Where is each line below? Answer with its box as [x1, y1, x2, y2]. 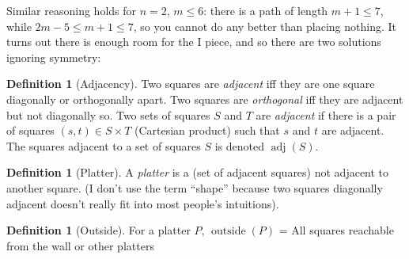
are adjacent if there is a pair [256, 106, 396, 123]
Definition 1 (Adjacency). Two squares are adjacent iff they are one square [6, 75, 375, 92]
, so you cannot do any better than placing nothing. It [133, 17, 396, 34]
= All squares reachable [278, 222, 394, 238]
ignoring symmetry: [6, 48, 101, 65]
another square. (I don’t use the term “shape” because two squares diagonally [6, 179, 383, 196]
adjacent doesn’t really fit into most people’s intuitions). [6, 195, 279, 211]
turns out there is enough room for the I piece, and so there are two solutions [6, 33, 381, 50]
